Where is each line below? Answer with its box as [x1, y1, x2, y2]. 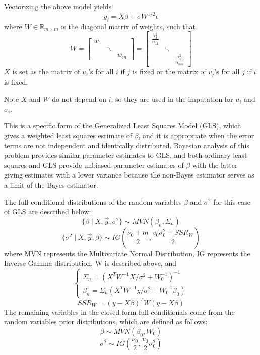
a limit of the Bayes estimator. [4, 180, 98, 190]
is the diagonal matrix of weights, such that [61, 21, 196, 31]
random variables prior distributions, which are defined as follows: [4, 316, 208, 327]
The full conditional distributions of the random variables [4, 196, 182, 207]
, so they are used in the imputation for [111, 94, 233, 104]
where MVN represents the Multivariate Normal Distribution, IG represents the [4, 248, 250, 258]
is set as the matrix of [12, 66, 80, 77]
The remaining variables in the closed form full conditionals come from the [4, 306, 235, 317]
